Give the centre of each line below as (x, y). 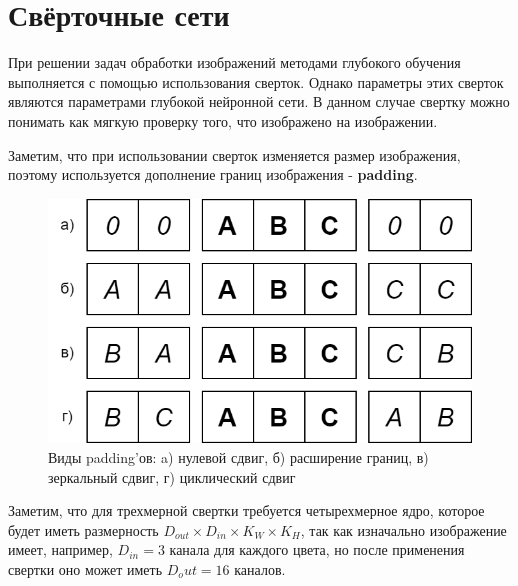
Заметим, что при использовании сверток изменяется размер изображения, (234, 154)
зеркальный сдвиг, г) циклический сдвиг (172, 476)
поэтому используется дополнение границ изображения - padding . (213, 174)
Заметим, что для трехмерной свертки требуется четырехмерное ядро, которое (246, 510)
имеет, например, (60, 549)
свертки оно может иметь (85, 568)
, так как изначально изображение (403, 529)
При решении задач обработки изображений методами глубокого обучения (234, 62)
